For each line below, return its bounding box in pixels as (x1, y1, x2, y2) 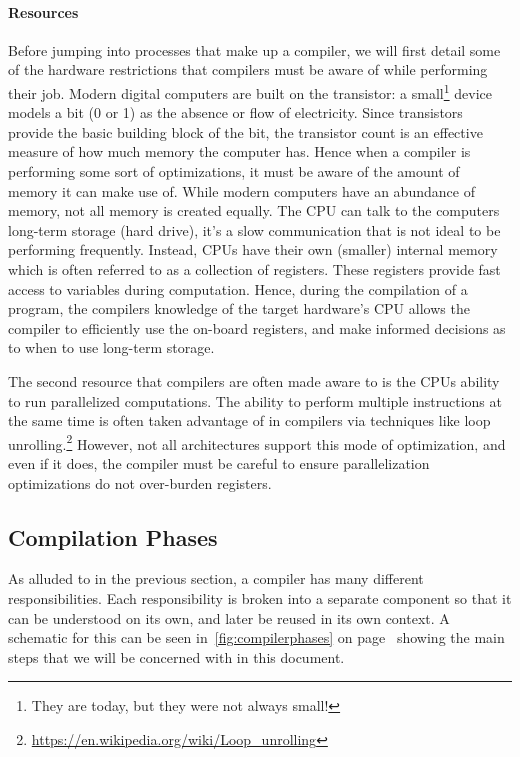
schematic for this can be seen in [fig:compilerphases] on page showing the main (8, 627, 505, 648)
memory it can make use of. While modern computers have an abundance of (8, 180, 475, 201)
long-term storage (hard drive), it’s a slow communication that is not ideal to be (8, 219, 501, 240)
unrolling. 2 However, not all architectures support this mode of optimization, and (8, 430, 506, 454)
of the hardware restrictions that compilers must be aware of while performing (8, 59, 488, 80)
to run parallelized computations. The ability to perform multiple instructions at (8, 390, 502, 411)
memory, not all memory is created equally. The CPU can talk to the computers (8, 200, 500, 221)
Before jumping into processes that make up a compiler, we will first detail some (8, 39, 501, 60)
